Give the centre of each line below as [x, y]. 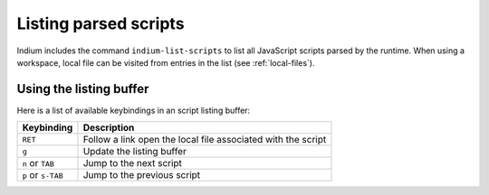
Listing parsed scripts [101, 23]
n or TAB [38, 163]
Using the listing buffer [83, 89]
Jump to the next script [133, 163]
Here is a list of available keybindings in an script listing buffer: [134, 110]
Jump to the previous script [142, 175]
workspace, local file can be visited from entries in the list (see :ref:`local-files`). [166, 62]
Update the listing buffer [135, 152]
